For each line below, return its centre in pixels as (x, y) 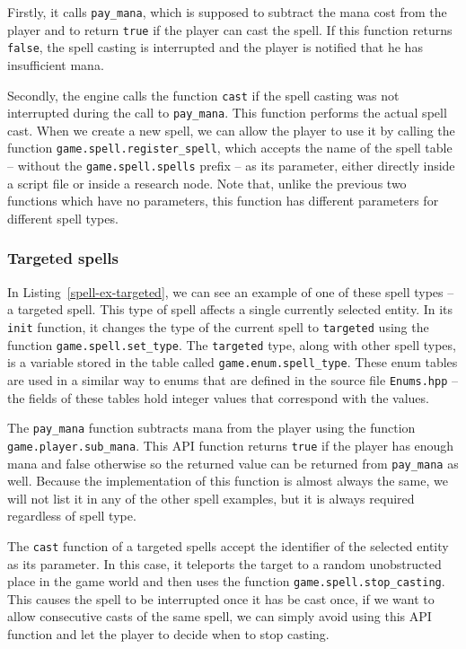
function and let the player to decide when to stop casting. (168, 634)
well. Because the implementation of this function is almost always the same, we (228, 481)
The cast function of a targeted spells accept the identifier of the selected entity (228, 545)
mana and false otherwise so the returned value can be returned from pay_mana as (233, 463)
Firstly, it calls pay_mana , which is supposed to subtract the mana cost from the (227, 12)
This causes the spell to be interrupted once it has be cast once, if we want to (221, 598)
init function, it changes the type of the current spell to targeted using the (218, 326)
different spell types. (63, 218)
